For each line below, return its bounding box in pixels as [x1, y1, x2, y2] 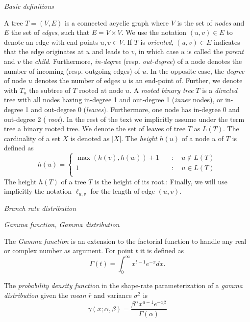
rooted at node [79, 85, 124, 95]
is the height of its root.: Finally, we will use [95, 176, 227, 186]
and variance [94, 290, 132, 300]
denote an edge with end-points [4, 36, 99, 47]
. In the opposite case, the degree [146, 65, 245, 76]
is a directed [202, 85, 238, 95]
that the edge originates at [4, 46, 84, 57]
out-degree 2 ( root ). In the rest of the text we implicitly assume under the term [4, 114, 245, 124]
